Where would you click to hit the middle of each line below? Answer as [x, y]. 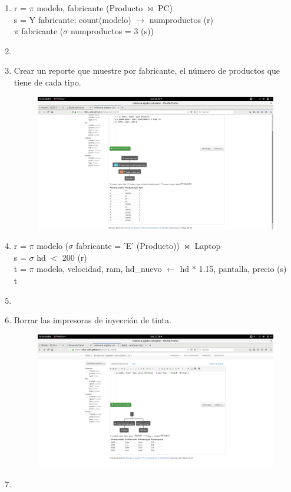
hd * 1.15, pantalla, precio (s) [233, 269]
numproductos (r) [181, 19]
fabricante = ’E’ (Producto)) [128, 246]
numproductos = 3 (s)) [112, 31]
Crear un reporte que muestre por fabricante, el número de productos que [147, 70]
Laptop [208, 246]
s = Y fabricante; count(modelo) [72, 19]
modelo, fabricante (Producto [90, 8]
